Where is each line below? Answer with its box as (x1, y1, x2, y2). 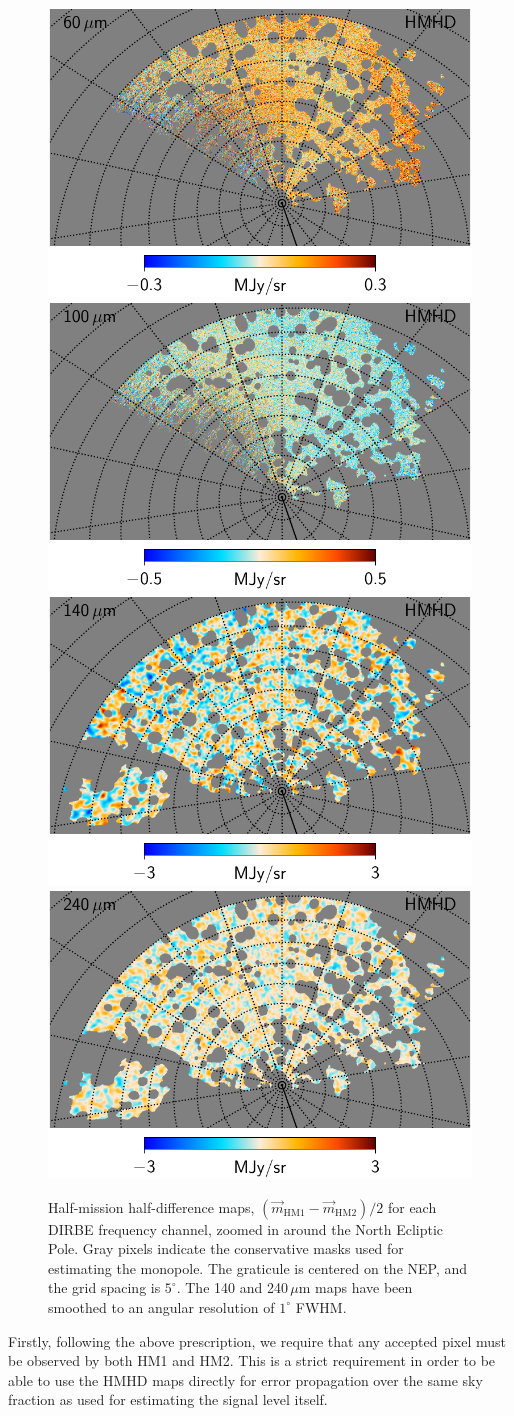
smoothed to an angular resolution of (48, 1296, 275, 1317)
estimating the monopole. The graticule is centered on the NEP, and (48, 1257, 468, 1278)
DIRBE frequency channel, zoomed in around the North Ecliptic (48, 1218, 444, 1239)
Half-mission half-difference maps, (48, 1196, 255, 1217)
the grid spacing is (48, 1277, 161, 1298)
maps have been (315, 1277, 413, 1298)
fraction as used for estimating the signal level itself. (8, 1389, 328, 1410)
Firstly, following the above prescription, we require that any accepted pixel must (8, 1330, 507, 1351)
